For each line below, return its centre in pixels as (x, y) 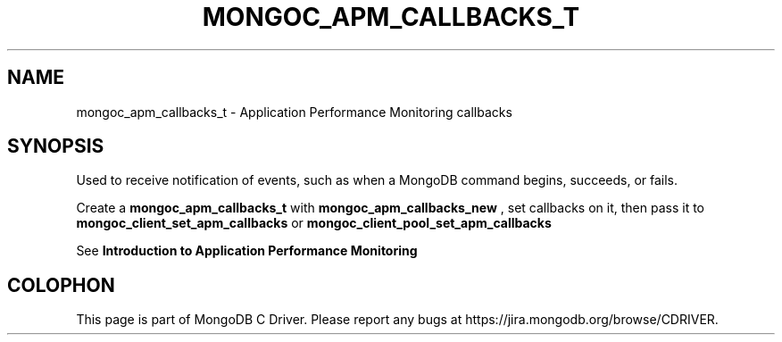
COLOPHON (61, 285)
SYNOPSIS (56, 146)
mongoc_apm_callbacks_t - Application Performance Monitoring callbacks (294, 112)
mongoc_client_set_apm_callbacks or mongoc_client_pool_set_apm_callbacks (314, 223)
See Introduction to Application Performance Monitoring (247, 251)
